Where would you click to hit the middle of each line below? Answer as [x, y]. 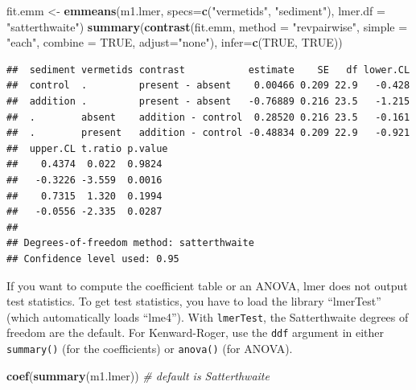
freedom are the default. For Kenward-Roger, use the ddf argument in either [196, 333]
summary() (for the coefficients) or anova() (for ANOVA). [150, 348]
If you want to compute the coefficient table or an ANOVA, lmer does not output [207, 285]
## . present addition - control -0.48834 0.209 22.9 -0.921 [208, 133]
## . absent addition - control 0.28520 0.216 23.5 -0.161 [208, 117]
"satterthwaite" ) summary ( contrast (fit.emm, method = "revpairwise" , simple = [207, 26]
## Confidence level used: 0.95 [93, 259]
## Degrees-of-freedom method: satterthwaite [130, 243]
